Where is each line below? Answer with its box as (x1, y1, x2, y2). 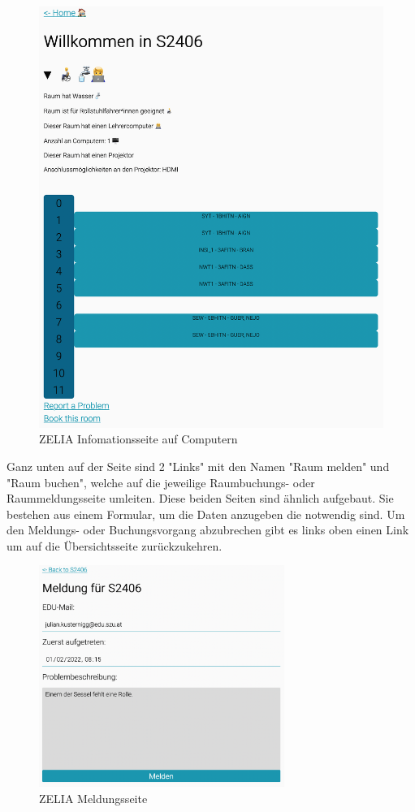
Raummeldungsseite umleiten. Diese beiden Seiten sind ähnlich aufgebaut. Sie (6, 490, 394, 507)
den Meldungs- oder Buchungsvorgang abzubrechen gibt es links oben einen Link (6, 521, 409, 538)
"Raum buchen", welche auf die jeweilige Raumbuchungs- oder (6, 473, 315, 490)
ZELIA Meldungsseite (39, 789, 148, 806)
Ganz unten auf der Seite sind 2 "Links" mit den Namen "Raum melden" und (6, 457, 390, 474)
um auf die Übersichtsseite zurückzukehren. (6, 537, 223, 554)
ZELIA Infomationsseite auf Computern (39, 430, 238, 447)
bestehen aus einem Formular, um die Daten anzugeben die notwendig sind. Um (6, 505, 405, 522)
